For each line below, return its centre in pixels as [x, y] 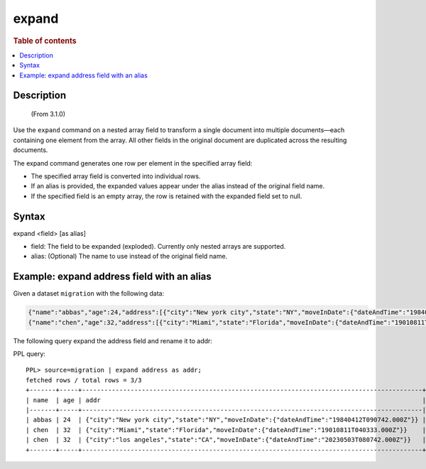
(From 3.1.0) [48, 114]
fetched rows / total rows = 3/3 [84, 380]
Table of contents [45, 41]
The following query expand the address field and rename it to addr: [113, 340]
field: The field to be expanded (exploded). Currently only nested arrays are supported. [158, 247]
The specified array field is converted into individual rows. [116, 176]
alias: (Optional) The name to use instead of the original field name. [129, 257]
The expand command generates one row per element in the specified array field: [133, 163]
